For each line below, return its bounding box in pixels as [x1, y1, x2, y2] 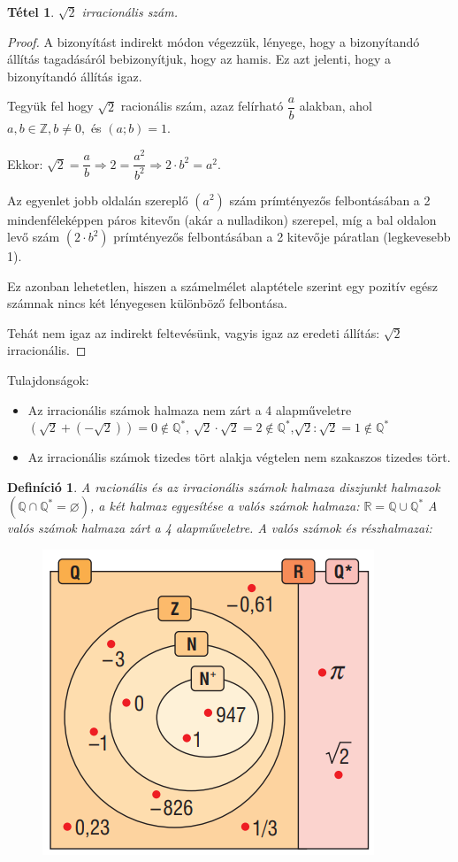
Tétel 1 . [7, 3, 55, 20]
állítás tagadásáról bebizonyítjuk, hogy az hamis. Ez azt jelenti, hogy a [7, 50, 392, 68]
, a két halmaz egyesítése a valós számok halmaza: [89, 496, 360, 515]
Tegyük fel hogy [7, 96, 94, 115]
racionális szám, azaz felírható [120, 96, 284, 115]
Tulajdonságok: [7, 371, 89, 389]
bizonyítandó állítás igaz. [7, 66, 142, 85]
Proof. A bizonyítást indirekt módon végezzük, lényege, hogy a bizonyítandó [7, 32, 420, 50]
